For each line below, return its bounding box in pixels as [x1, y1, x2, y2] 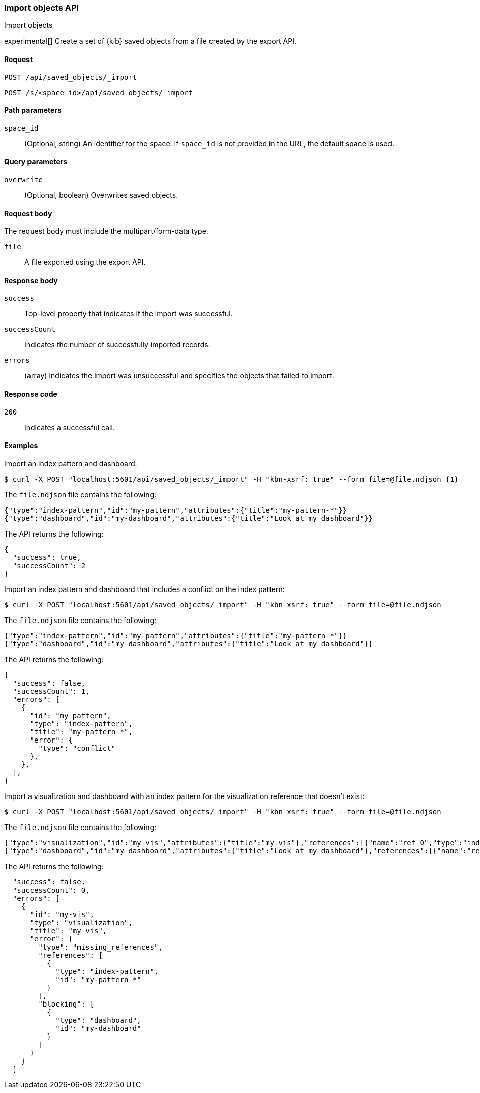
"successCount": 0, [12, 885, 90, 894]
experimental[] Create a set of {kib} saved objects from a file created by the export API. [4, 37, 296, 46]
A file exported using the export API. [24, 258, 146, 267]
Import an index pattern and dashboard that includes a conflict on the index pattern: [4, 584, 285, 594]
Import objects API [4, 3, 79, 13]
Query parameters [4, 157, 68, 166]
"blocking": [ [38, 999, 95, 1008]
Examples [4, 441, 38, 450]
